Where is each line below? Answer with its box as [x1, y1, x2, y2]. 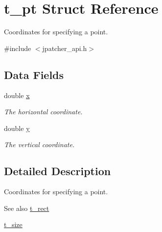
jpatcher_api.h [42, 43, 87, 53]
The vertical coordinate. [4, 139, 75, 150]
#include [4, 43, 31, 53]
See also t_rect [4, 203, 49, 213]
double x [4, 90, 30, 100]
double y [4, 123, 30, 133]
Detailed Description [4, 163, 111, 179]
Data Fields [4, 67, 64, 82]
